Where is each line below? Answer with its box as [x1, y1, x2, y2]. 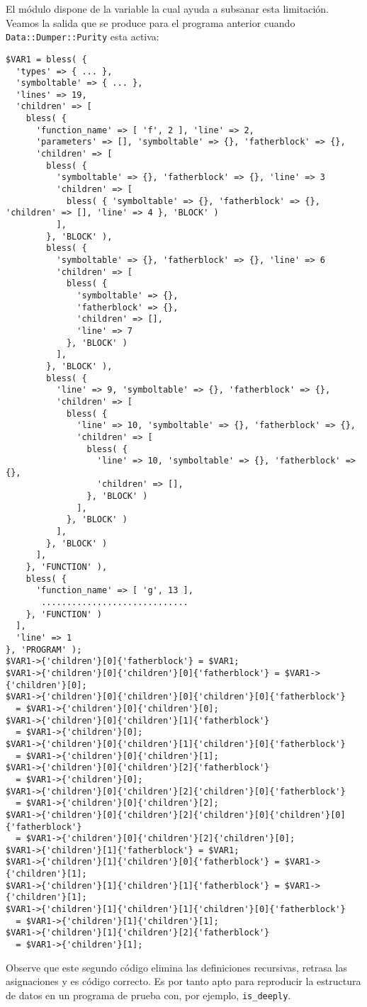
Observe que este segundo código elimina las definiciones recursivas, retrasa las [6, 960, 347, 974]
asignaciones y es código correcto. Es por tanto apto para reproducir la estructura [6, 974, 361, 989]
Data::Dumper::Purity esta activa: [6, 29, 159, 44]
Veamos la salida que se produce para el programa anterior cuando [6, 15, 295, 30]
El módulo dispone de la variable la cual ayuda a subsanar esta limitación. [6, 1, 329, 16]
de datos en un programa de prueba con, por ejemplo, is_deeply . [6, 987, 291, 1002]
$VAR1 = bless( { [6, 54, 87, 64]
